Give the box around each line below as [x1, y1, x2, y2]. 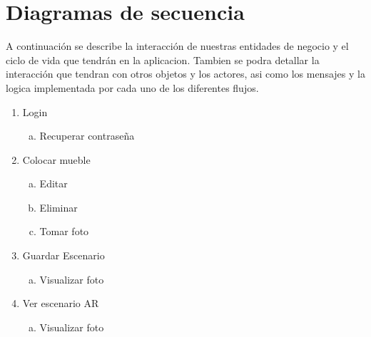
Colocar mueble [22, 152, 91, 167]
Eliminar [39, 199, 78, 214]
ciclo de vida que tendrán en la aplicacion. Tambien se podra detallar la [6, 52, 320, 67]
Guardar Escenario [22, 248, 105, 263]
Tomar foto [39, 224, 89, 239]
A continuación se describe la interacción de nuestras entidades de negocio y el [6, 38, 349, 53]
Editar [39, 176, 68, 191]
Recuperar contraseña [39, 128, 135, 143]
